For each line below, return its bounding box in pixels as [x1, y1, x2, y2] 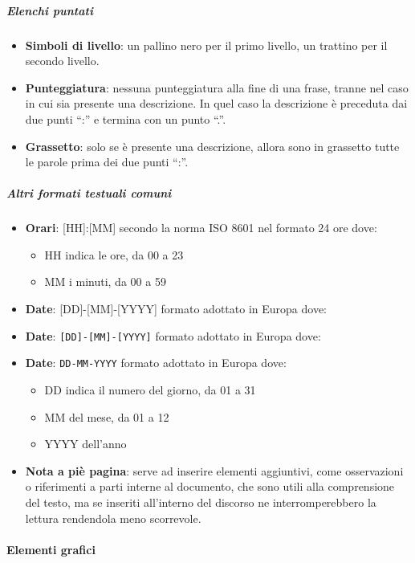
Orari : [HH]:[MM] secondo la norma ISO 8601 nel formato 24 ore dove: [25, 219, 377, 236]
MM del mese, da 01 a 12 [44, 408, 169, 425]
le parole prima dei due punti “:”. [25, 153, 189, 170]
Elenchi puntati [6, 2, 93, 18]
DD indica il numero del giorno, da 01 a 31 [44, 381, 256, 398]
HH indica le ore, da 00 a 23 [44, 246, 184, 263]
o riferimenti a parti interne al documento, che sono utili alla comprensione [25, 478, 395, 495]
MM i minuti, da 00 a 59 [44, 273, 166, 290]
